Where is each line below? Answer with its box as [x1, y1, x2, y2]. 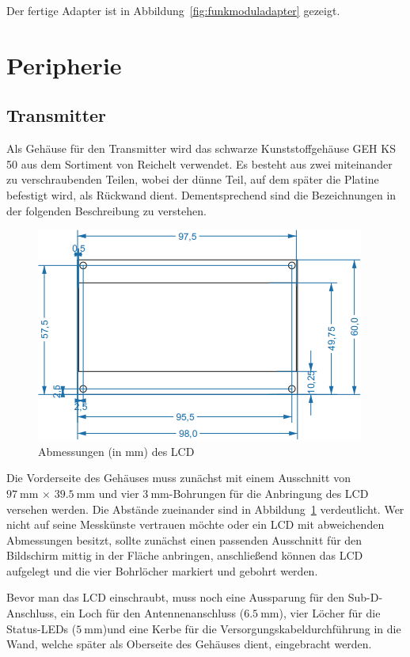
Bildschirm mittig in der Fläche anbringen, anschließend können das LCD [6, 547, 363, 564]
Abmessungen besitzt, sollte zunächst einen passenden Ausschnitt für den [6, 531, 363, 548]
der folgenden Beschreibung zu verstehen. [6, 202, 207, 218]
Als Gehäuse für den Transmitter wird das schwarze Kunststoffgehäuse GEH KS [6, 140, 396, 157]
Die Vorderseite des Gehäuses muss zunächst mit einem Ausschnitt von [6, 469, 351, 486]
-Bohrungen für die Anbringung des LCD [169, 484, 369, 501]
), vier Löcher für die [279, 605, 381, 621]
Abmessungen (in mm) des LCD [38, 442, 195, 459]
